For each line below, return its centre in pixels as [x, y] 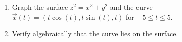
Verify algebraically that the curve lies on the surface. [95, 34]
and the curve [131, 7]
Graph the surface [40, 7]
